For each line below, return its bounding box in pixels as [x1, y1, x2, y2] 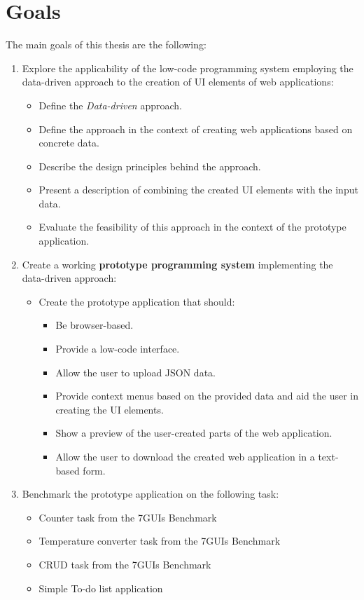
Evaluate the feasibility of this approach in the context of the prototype [38, 219, 346, 234]
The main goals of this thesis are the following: [6, 37, 206, 52]
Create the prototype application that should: [38, 294, 235, 308]
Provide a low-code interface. [55, 341, 180, 356]
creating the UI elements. [55, 402, 164, 416]
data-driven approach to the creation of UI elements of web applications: [22, 74, 334, 89]
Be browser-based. [55, 318, 134, 332]
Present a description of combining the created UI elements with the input [38, 182, 358, 197]
